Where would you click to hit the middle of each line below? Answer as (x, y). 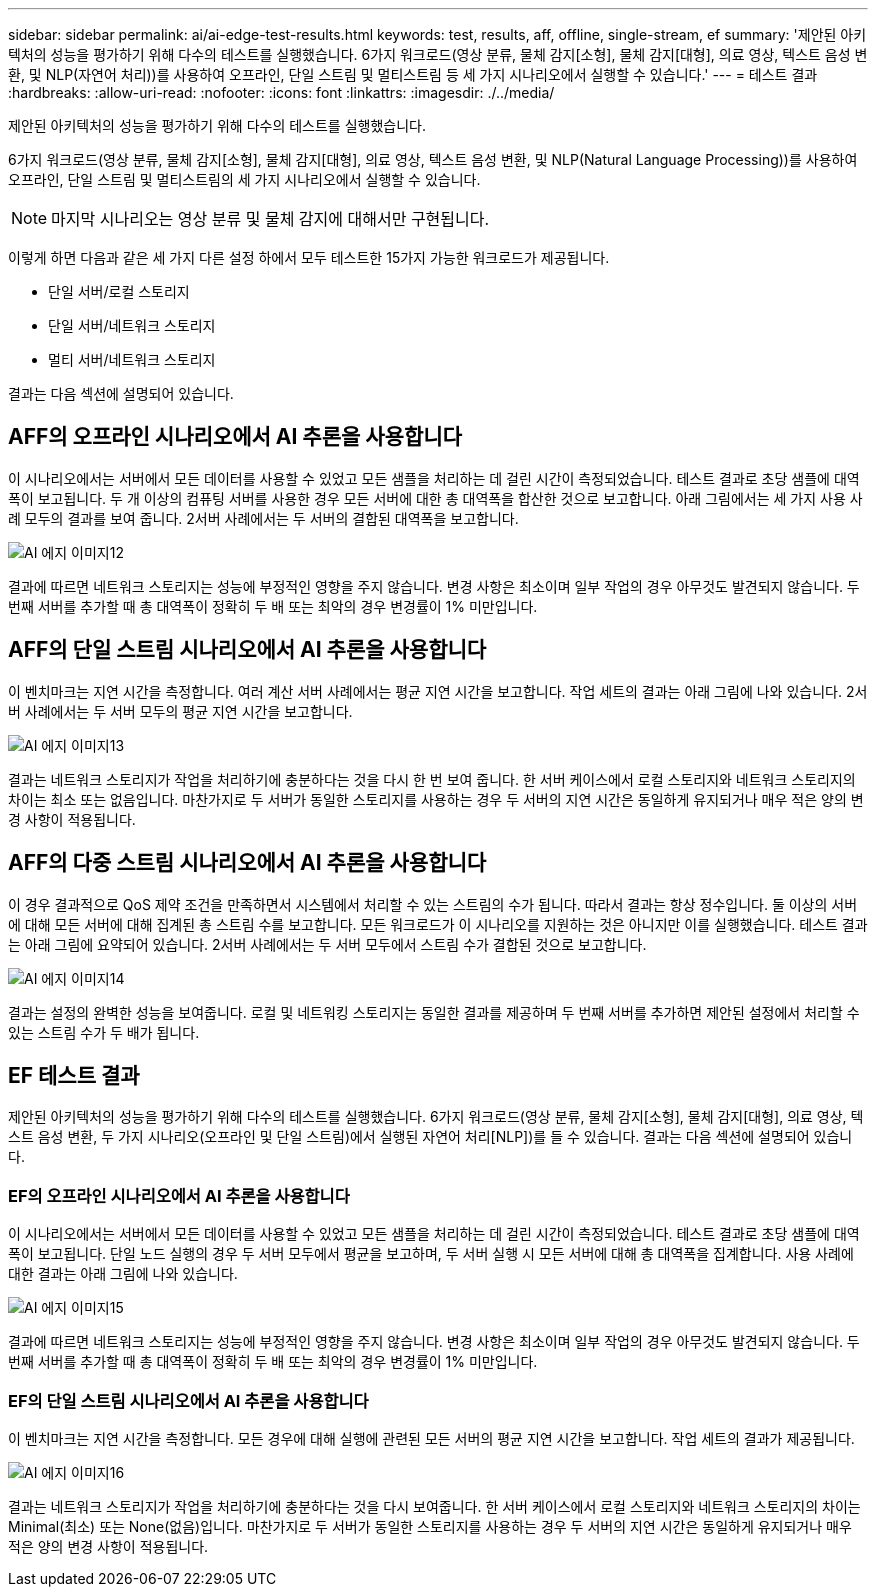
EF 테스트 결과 (74, 1075)
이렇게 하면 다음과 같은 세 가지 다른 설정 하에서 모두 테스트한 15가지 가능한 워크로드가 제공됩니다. (309, 257)
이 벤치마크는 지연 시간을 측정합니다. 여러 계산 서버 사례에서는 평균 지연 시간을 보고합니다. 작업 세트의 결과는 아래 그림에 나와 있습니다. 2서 (438, 691)
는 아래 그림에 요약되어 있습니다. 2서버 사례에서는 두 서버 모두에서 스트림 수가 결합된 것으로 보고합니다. (327, 944)
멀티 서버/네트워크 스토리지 (132, 359)
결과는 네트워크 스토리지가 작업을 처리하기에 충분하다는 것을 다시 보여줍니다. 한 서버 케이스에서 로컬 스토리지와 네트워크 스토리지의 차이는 (434, 1506)
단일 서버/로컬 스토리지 (119, 291)
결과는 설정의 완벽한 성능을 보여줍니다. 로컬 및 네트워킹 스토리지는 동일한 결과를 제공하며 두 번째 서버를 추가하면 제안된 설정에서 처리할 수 (434, 1012)
